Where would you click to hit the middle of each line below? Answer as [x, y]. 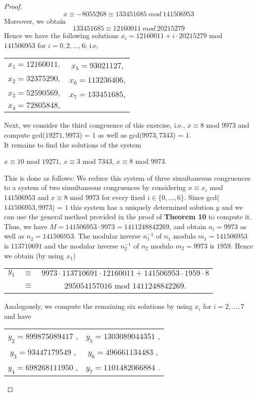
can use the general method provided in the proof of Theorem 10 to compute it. [128, 217]
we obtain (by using [34, 255]
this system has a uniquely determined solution [142, 207]
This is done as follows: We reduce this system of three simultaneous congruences [127, 177]
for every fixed [123, 197]
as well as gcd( [120, 134]
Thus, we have [26, 226]
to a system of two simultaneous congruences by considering [95, 187]
